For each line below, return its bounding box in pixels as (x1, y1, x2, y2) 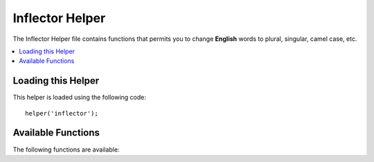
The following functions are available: (12, 145, 120, 154)
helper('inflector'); (25, 109, 98, 117)
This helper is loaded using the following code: (12, 93, 147, 102)
